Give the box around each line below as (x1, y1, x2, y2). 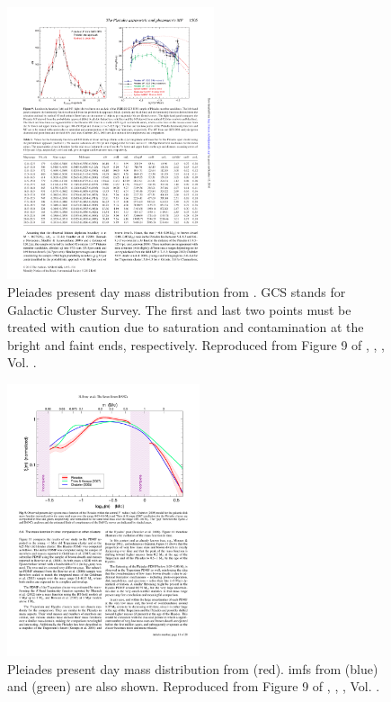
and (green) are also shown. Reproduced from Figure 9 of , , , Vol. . (7, 677, 380, 696)
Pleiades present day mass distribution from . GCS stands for (7, 282, 346, 301)
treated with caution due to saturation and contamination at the (7, 318, 364, 337)
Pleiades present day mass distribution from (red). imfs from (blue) (7, 659, 378, 678)
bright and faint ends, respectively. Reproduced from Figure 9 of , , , (7, 335, 386, 354)
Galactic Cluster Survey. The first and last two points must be (7, 300, 351, 319)
